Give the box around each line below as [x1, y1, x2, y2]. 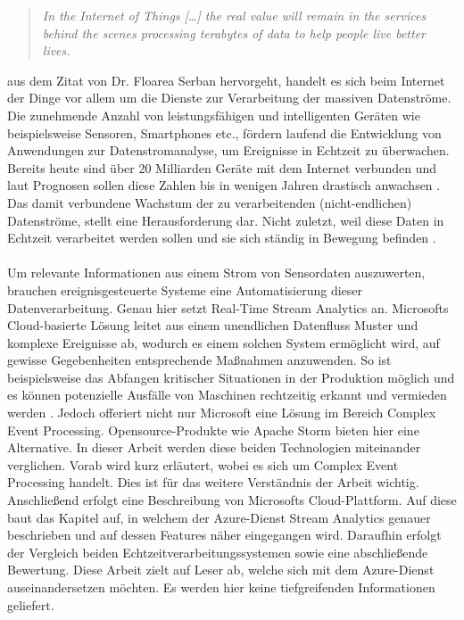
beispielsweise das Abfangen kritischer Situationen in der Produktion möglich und [7, 368, 455, 386]
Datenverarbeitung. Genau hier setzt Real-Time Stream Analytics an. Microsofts [7, 298, 449, 317]
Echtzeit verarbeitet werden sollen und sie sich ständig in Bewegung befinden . [7, 228, 436, 247]
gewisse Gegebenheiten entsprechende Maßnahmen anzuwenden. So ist [7, 351, 392, 369]
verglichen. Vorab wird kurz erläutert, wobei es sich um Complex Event [7, 455, 399, 474]
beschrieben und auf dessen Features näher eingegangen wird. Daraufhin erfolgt [7, 525, 442, 544]
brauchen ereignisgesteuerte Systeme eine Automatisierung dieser [7, 280, 362, 299]
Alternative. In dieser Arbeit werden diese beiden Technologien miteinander [7, 438, 421, 457]
